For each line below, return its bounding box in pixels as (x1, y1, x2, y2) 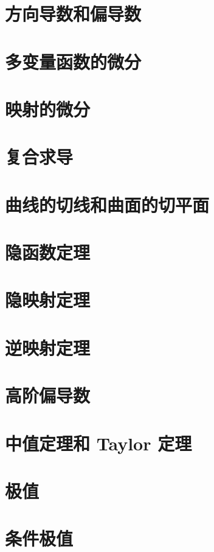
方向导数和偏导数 (5, 1, 142, 26)
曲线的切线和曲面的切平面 (5, 192, 210, 217)
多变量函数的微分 (5, 49, 142, 74)
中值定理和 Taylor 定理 (5, 430, 192, 455)
